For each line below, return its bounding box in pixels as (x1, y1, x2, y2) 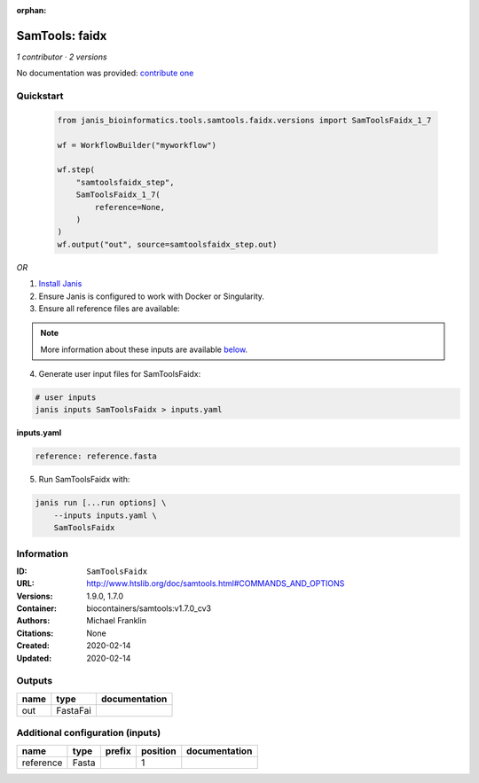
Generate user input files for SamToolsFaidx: (38, 369, 201, 380)
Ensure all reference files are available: (38, 302, 181, 314)
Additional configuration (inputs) (16, 727, 161, 740)
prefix (105, 745, 132, 757)
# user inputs (35, 393, 97, 403)
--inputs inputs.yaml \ (53, 510, 157, 521)
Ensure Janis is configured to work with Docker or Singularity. (38, 291, 265, 301)
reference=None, (94, 202, 166, 212)
